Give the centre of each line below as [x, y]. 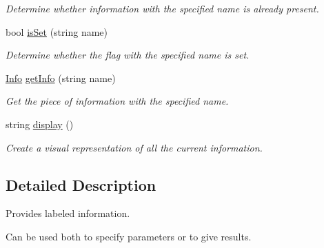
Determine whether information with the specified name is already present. [162, 8]
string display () [40, 124]
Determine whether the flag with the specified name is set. [128, 55]
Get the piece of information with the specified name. [117, 101]
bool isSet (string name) [57, 31]
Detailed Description [81, 184]
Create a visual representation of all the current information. [134, 147]
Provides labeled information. [68, 213]
